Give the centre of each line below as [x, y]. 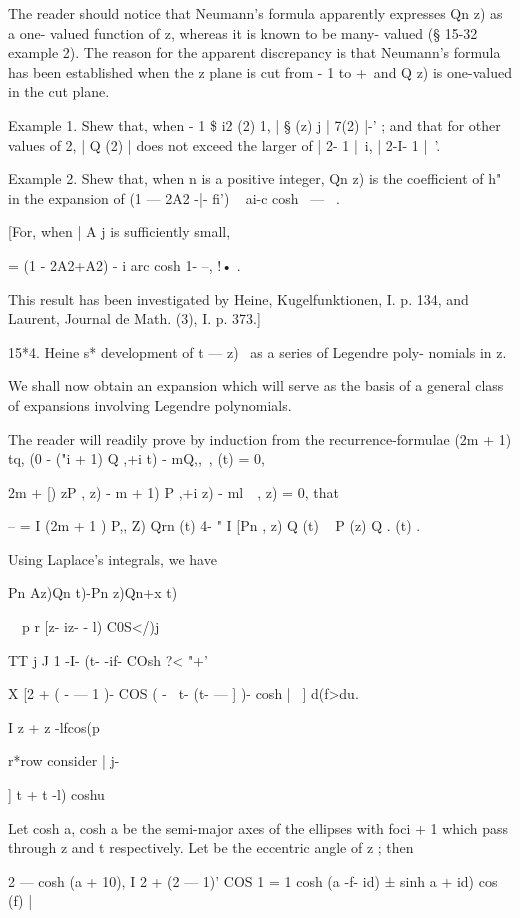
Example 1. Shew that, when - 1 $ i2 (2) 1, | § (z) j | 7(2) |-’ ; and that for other [254, 124]
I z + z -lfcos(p [54, 726]
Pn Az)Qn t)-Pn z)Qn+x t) [93, 592]
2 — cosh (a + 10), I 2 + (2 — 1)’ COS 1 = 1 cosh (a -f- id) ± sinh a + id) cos [253, 880]
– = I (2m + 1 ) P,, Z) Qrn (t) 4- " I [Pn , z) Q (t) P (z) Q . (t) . [214, 525]
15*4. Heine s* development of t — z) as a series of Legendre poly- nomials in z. [257, 351]
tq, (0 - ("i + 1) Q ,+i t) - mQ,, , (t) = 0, [136, 458]
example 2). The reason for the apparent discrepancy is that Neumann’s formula [254, 52]
